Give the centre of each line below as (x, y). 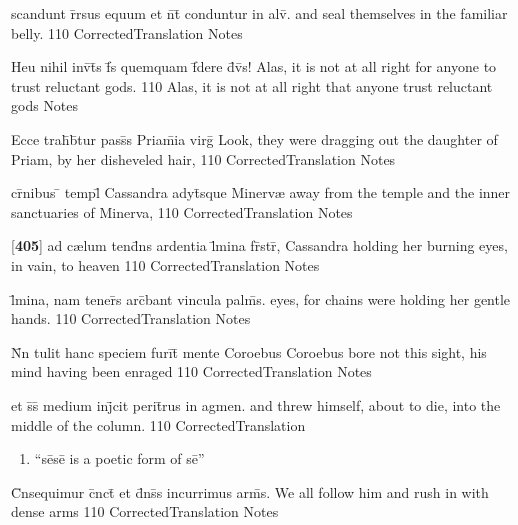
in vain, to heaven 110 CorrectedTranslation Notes (165, 264)
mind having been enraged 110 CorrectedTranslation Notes (191, 371)
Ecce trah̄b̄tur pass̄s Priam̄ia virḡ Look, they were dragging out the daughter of (254, 138)
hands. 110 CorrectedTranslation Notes (131, 318)
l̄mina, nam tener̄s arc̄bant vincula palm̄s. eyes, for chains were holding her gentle (261, 298)
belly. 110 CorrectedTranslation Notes (127, 32)
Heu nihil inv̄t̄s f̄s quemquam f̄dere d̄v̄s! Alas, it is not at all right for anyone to (254, 66)
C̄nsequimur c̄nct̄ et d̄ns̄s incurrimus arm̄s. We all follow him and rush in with (250, 491)
